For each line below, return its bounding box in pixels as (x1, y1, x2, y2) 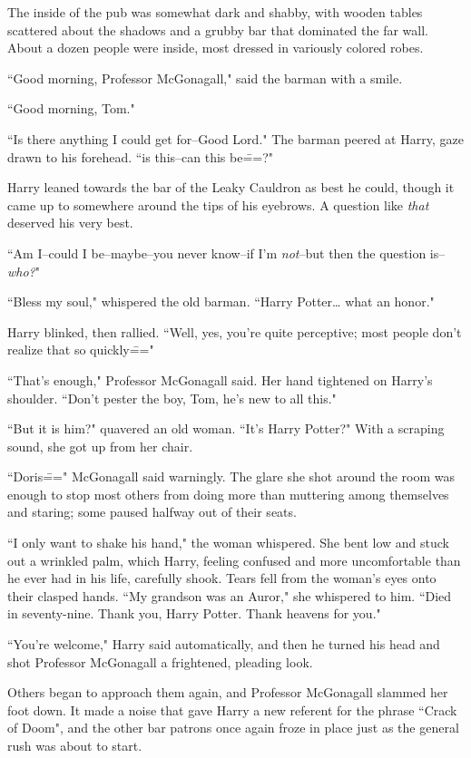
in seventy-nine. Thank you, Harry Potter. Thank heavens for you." (7, 604, 381, 623)
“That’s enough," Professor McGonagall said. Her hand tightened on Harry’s (7, 370, 433, 389)
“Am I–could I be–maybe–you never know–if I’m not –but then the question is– (7, 243, 446, 262)
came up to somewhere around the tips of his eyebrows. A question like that (7, 195, 429, 214)
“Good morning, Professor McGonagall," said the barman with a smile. (7, 68, 403, 87)
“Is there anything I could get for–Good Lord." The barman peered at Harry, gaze (7, 129, 464, 148)
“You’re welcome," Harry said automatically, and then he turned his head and (7, 635, 440, 654)
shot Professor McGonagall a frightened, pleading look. (7, 652, 313, 671)
